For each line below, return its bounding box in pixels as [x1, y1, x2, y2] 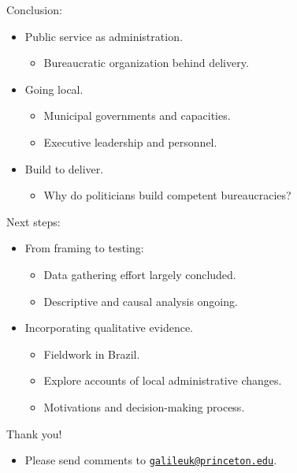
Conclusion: [6, 2, 62, 17]
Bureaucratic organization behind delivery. [43, 54, 249, 71]
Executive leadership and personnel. [43, 133, 217, 150]
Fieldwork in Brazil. [43, 345, 140, 362]
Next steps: [6, 213, 61, 229]
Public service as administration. [24, 28, 183, 44]
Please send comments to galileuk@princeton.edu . [24, 452, 277, 468]
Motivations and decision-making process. [43, 398, 245, 415]
